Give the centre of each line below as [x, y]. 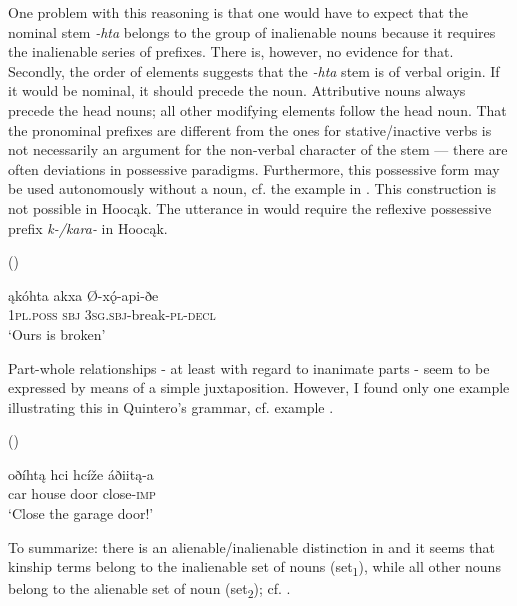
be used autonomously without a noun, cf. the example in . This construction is [252, 188]
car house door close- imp [82, 493]
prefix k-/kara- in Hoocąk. [88, 227]
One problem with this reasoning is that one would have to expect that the [238, 12]
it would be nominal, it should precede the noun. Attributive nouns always [237, 90]
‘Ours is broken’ [57, 333]
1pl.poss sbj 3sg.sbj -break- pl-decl [112, 314]
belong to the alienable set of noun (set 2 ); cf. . [149, 590]
